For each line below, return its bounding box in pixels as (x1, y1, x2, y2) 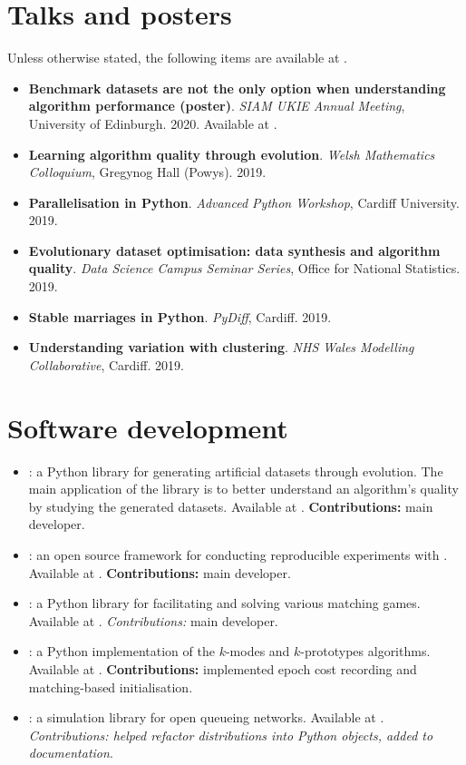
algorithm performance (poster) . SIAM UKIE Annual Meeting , (28, 96, 405, 115)
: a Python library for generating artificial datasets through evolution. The (28, 461, 443, 480)
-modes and (225, 642, 290, 661)
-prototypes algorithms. (300, 642, 431, 661)
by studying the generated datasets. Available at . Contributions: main (28, 496, 433, 515)
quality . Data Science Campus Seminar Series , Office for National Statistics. (28, 259, 461, 278)
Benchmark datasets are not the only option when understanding (28, 78, 446, 97)
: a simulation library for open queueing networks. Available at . (28, 708, 384, 727)
